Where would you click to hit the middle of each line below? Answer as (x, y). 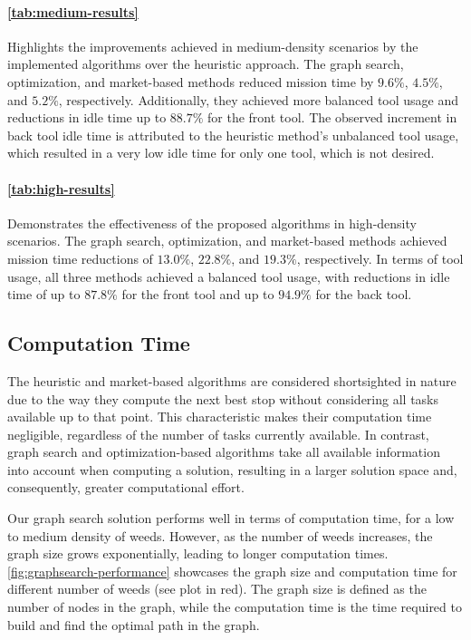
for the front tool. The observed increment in (332, 117)
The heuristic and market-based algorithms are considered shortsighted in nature (232, 380)
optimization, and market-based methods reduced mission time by (191, 81)
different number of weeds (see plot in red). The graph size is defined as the (217, 589)
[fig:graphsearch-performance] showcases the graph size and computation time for (232, 571)
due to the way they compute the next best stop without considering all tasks (223, 398)
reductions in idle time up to (87, 117)
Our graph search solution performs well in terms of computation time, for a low (231, 518)
